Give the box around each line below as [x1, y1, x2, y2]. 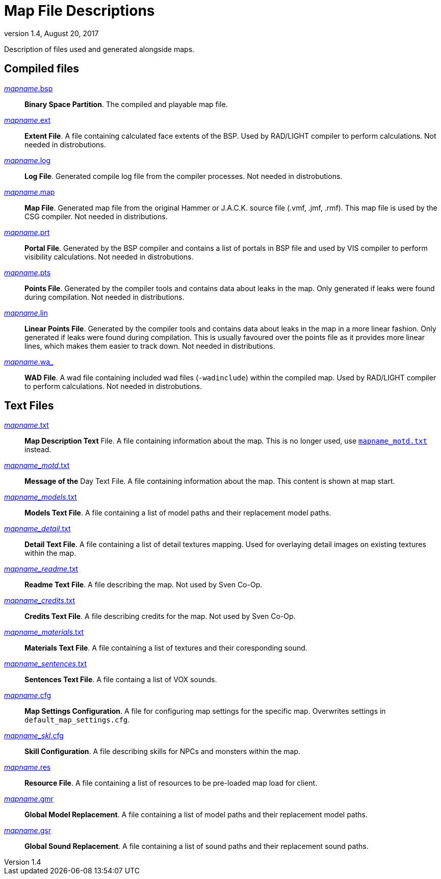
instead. [24, 445, 51, 454]
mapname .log [4, 156, 51, 165]
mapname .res [4, 763, 51, 772]
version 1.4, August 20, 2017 [4, 29, 99, 38]
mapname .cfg [4, 691, 51, 700]
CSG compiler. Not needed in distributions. [24, 212, 168, 221]
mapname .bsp [4, 84, 53, 93]
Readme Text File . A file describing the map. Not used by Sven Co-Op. [24, 580, 263, 589]
